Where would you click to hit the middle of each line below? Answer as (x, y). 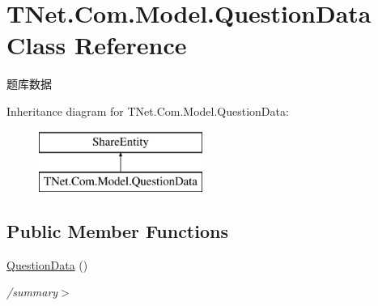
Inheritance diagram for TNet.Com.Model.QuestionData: (148, 110)
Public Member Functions (117, 231)
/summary (32, 292)
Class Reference (97, 45)
